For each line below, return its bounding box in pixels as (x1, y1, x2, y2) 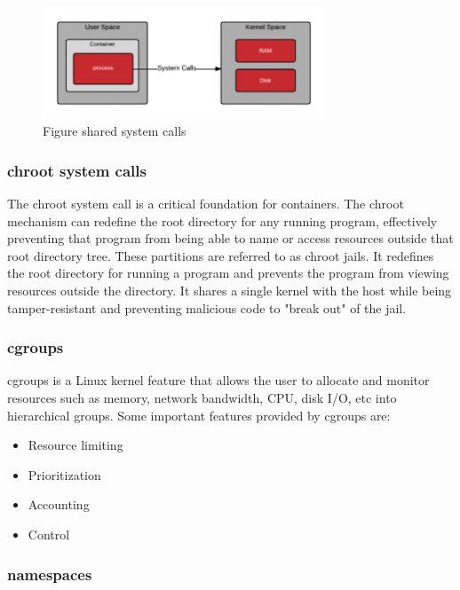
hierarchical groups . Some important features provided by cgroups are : (7, 405, 391, 424)
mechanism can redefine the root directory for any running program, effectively (7, 211, 438, 230)
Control (28, 525, 70, 544)
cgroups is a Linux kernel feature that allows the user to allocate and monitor (7, 371, 430, 389)
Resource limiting (28, 436, 123, 454)
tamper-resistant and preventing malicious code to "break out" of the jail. (7, 298, 407, 317)
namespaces (7, 562, 92, 585)
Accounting (28, 495, 90, 514)
